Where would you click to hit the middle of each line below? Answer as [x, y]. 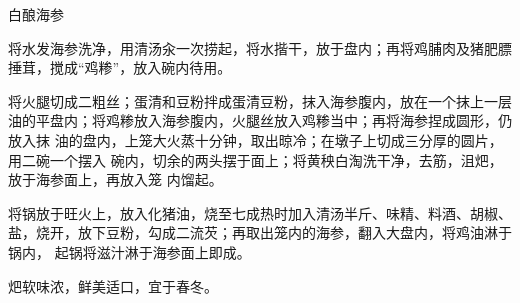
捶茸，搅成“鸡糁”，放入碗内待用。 [120, 67]
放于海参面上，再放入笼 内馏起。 [115, 179]
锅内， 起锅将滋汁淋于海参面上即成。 [129, 251]
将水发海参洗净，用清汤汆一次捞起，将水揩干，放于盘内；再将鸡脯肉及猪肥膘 [260, 47]
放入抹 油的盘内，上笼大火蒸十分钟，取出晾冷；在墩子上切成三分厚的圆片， [255, 139]
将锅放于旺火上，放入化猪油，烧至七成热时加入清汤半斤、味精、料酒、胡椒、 [260, 212]
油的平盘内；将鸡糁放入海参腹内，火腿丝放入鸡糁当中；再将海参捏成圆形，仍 [260, 120]
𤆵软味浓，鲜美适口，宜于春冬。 [113, 285]
